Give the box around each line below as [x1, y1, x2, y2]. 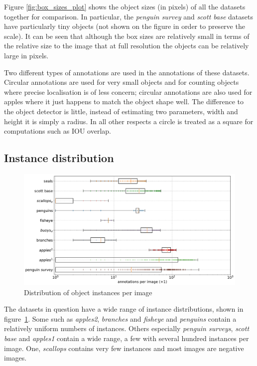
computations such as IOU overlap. [4, 126, 111, 136]
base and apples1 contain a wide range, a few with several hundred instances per [4, 333, 249, 344]
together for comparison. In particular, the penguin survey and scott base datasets [4, 11, 253, 21]
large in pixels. [4, 50, 49, 60]
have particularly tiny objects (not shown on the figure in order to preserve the [4, 21, 245, 31]
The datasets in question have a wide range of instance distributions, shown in [4, 304, 244, 314]
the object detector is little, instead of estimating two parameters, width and [4, 106, 238, 116]
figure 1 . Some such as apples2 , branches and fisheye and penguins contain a [4, 313, 237, 324]
